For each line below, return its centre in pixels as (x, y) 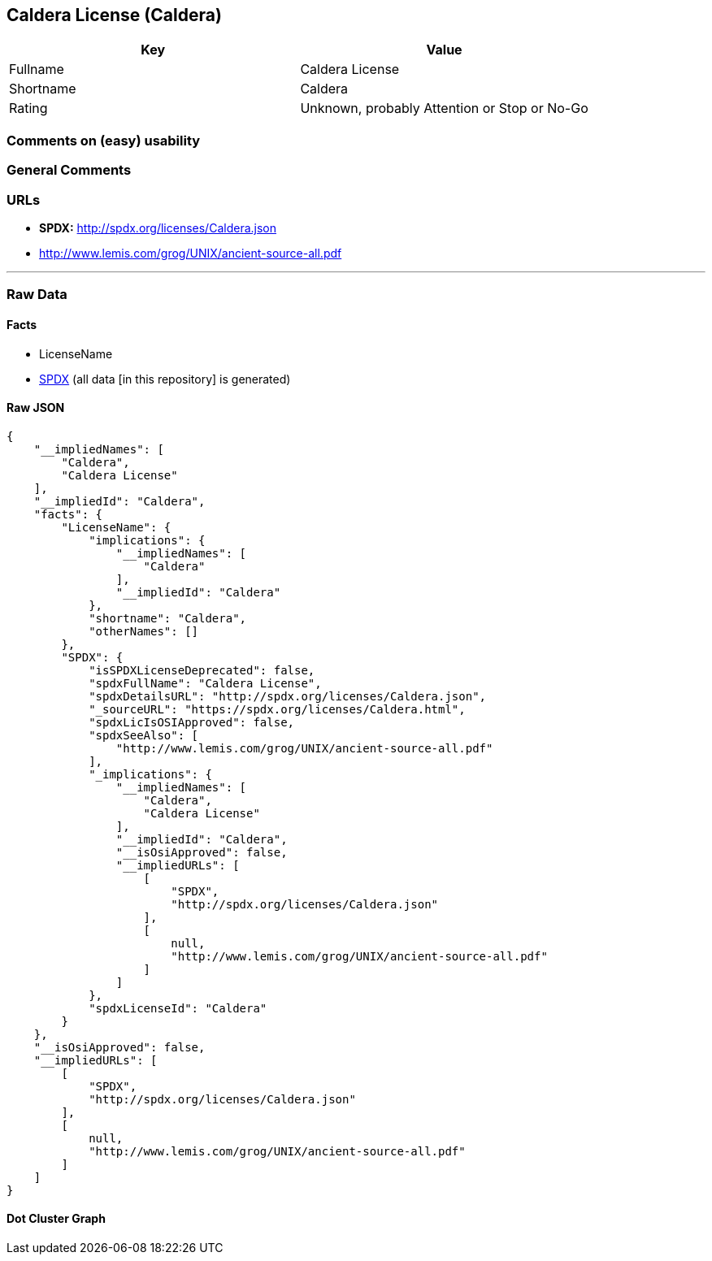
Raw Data (37, 295)
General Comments (69, 170)
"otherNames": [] (144, 631)
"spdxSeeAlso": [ (144, 735)
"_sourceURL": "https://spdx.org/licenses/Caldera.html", (277, 709)
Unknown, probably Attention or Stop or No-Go (444, 108)
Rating (28, 108)
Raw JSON (36, 408)
